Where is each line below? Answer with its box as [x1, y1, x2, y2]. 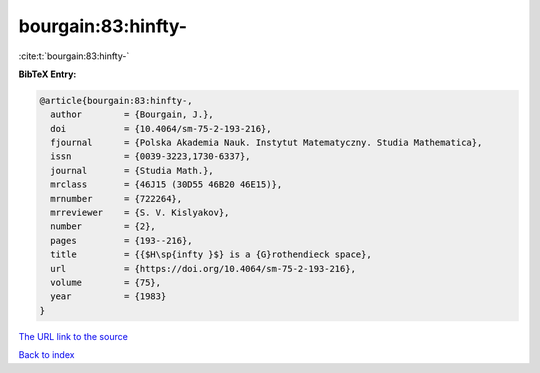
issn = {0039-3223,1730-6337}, [50, 151, 251, 162]
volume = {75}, [50, 277, 162, 288]
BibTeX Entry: [18, 68, 77, 80]
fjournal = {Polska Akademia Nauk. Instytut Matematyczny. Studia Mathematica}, [50, 137, 483, 149]
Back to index [18, 349, 75, 361]
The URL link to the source [18, 330, 129, 342]
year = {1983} [50, 291, 167, 302]
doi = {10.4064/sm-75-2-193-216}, [50, 123, 272, 134]
